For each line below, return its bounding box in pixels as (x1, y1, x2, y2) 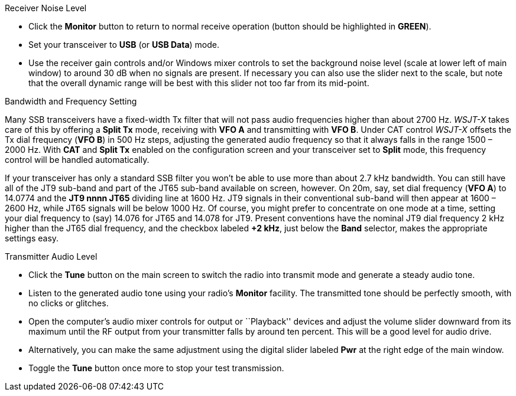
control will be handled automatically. (5, 155, 150, 165)
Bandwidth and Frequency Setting (5, 96, 137, 106)
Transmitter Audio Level (5, 251, 98, 261)
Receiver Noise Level (5, 3, 87, 13)
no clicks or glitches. (28, 298, 109, 308)
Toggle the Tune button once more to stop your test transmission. (28, 363, 284, 373)
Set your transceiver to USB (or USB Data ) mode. (28, 40, 220, 50)
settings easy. (5, 233, 59, 243)
